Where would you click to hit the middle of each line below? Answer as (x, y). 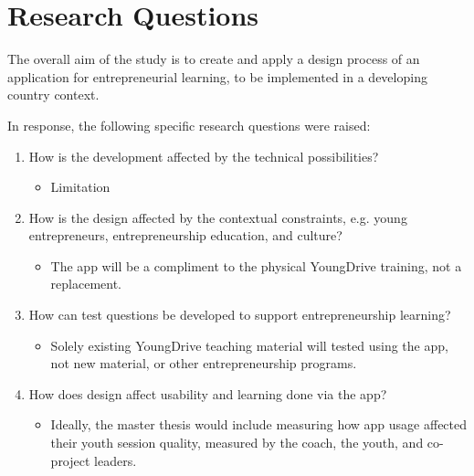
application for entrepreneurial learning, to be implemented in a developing (217, 76)
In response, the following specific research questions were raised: (189, 125)
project (70, 460)
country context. (53, 95)
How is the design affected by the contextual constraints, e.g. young (218, 217)
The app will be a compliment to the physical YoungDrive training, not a (256, 265)
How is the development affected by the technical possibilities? (204, 156)
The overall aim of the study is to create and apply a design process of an (214, 59)
